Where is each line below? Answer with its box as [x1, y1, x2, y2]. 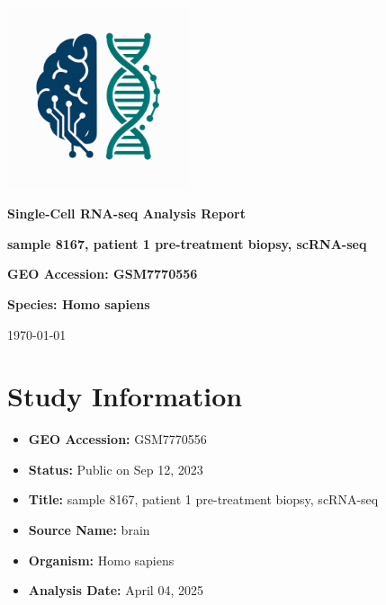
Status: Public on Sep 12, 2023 [28, 459, 203, 478]
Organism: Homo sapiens [28, 550, 175, 569]
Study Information [7, 378, 243, 414]
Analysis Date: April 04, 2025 [28, 581, 203, 600]
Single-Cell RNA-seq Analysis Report [7, 204, 246, 223]
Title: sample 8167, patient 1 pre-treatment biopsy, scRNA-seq [28, 490, 379, 509]
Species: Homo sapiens [7, 294, 150, 313]
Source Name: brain [28, 520, 150, 539]
